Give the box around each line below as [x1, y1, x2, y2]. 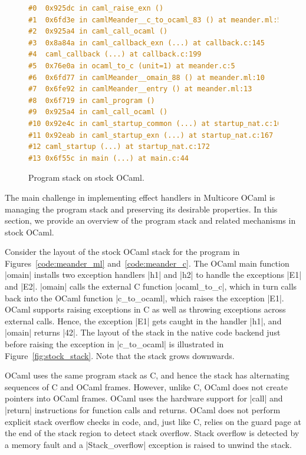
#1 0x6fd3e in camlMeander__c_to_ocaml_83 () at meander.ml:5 [28, 15, 282, 24]
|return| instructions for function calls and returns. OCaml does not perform [5, 404, 281, 416]
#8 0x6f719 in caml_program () [28, 96, 155, 105]
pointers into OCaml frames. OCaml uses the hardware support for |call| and [5, 392, 283, 404]
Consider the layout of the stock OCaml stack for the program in [5, 245, 240, 258]
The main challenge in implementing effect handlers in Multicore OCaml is [5, 191, 275, 203]
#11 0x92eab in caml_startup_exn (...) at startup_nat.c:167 [28, 131, 274, 140]
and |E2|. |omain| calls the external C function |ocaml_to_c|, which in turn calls [5, 280, 297, 293]
